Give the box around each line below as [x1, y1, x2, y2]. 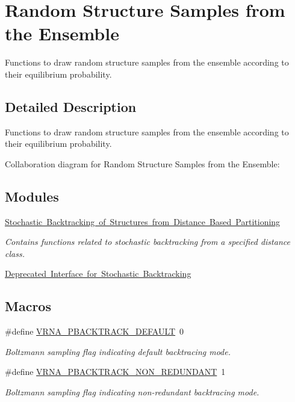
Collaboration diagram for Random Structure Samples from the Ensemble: [5, 157, 280, 170]
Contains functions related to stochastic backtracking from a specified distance [5, 235, 290, 248]
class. [5, 247, 25, 259]
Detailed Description [5, 97, 137, 116]
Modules [5, 187, 59, 205]
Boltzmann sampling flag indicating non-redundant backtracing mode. [5, 386, 259, 398]
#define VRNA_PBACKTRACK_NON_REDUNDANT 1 [5, 365, 226, 378]
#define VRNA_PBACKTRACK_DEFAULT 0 [5, 325, 184, 338]
